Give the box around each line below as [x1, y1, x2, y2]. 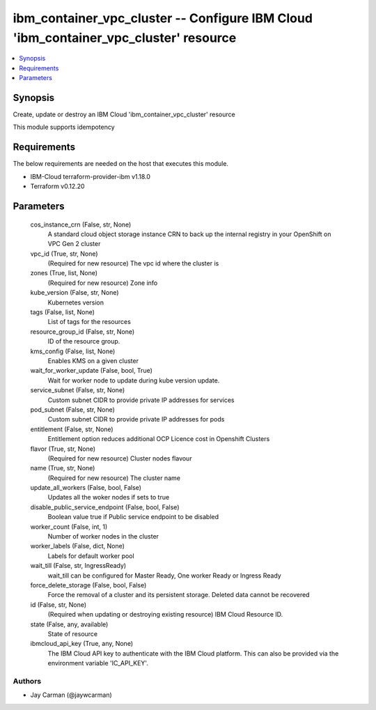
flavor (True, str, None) [30, 445, 96, 453]
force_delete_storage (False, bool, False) [30, 580, 147, 589]
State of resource [47, 629, 98, 638]
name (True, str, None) [30, 464, 95, 472]
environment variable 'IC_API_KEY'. [47, 659, 149, 667]
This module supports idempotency [13, 123, 115, 132]
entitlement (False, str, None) [30, 425, 114, 433]
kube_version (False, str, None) [30, 288, 119, 297]
